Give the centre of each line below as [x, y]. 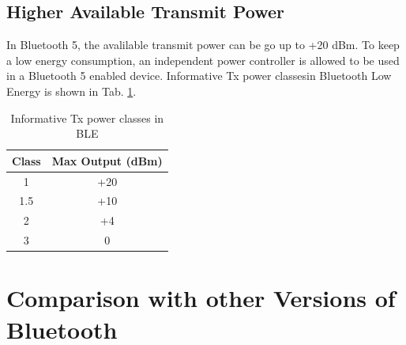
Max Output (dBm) [107, 160]
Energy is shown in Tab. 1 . [71, 91]
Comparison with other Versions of [201, 298]
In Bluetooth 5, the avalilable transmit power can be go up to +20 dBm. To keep [203, 45]
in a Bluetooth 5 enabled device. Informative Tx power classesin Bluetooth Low [199, 76]
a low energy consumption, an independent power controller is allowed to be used [203, 60]
